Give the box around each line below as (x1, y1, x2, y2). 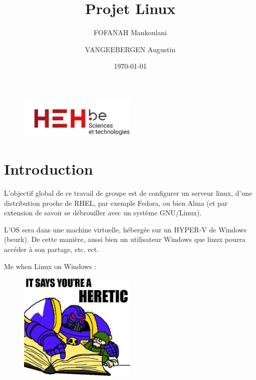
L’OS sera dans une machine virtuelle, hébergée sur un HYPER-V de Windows (4, 224, 247, 234)
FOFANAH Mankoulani (94, 27, 167, 38)
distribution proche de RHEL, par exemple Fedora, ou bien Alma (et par (4, 197, 228, 208)
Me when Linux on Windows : (4, 261, 97, 271)
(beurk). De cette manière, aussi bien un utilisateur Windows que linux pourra (4, 234, 245, 244)
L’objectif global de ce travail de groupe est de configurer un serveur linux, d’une (4, 187, 252, 198)
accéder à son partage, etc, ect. (4, 243, 99, 254)
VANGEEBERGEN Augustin (85, 44, 176, 54)
